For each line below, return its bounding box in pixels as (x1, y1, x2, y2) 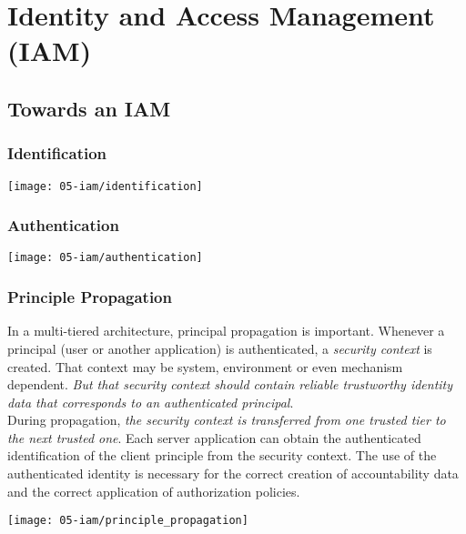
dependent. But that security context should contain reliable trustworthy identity (7, 375, 453, 394)
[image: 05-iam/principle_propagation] (7, 514, 248, 528)
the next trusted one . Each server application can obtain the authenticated (7, 428, 421, 447)
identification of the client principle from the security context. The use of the (7, 446, 437, 465)
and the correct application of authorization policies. (7, 481, 300, 500)
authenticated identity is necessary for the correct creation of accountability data (7, 464, 459, 483)
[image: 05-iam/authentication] (7, 251, 203, 265)
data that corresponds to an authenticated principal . (7, 392, 294, 411)
